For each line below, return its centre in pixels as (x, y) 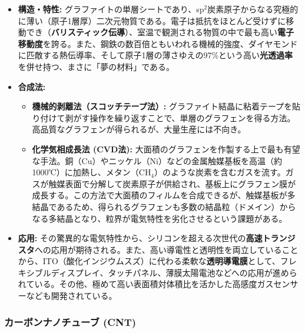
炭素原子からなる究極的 (253, 9)
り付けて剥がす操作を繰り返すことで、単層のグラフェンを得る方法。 (164, 117)
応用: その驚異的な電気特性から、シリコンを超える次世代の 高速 (140, 238)
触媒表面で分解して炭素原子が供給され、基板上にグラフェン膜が (172, 183)
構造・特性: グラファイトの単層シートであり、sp (111, 9)
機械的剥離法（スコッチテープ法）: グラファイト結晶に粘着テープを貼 (166, 106)
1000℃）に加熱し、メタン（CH (92, 172)
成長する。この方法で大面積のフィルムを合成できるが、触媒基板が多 (164, 195)
